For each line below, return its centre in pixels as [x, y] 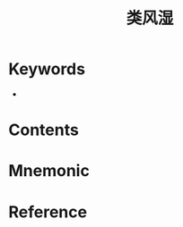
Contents [44, 130]
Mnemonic [49, 171]
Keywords [47, 69]
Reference [48, 212]
